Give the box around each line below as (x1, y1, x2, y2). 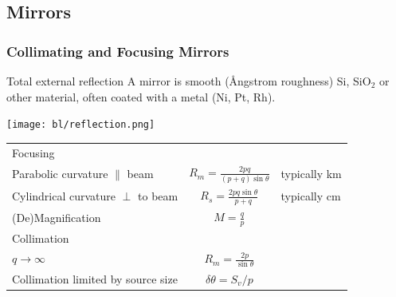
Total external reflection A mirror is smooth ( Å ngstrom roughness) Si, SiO (6, 73, 371, 89)
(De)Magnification (12, 209, 101, 226)
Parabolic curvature (12, 165, 108, 182)
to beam (138, 188, 178, 204)
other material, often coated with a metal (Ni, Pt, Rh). (6, 88, 276, 105)
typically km (280, 165, 342, 182)
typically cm (280, 188, 341, 204)
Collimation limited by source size (12, 270, 178, 287)
